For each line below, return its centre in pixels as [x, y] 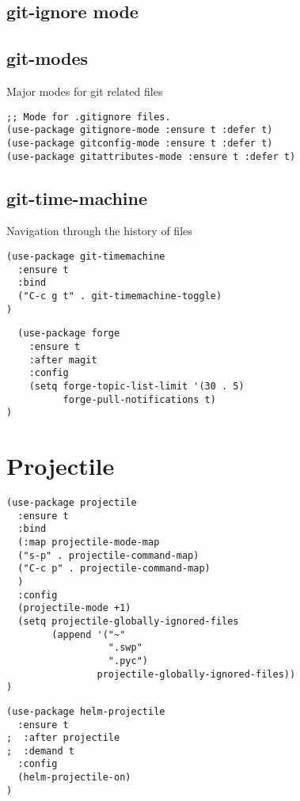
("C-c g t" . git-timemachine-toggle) [120, 296]
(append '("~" [89, 634]
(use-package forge [69, 334]
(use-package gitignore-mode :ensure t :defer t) [140, 130]
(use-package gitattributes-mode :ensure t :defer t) [151, 156]
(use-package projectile [72, 503]
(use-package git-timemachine [86, 256]
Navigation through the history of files [99, 231]
